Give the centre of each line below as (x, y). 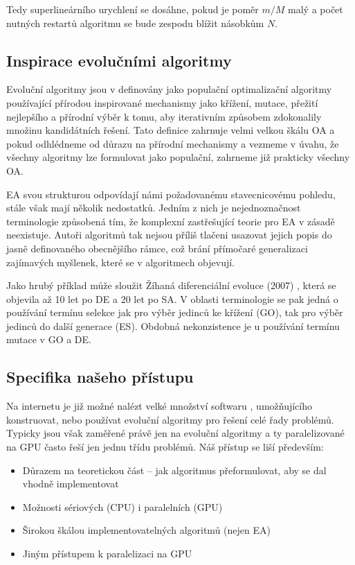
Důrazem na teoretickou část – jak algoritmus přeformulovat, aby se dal (174, 470)
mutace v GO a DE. (49, 339)
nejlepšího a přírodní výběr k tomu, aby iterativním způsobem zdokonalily (164, 116)
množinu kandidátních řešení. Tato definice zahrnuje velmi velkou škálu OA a (171, 130)
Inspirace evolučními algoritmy (119, 60)
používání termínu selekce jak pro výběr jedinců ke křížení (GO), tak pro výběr (175, 312)
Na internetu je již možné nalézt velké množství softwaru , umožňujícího (159, 406)
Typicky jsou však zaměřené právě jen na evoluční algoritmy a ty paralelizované (175, 433)
